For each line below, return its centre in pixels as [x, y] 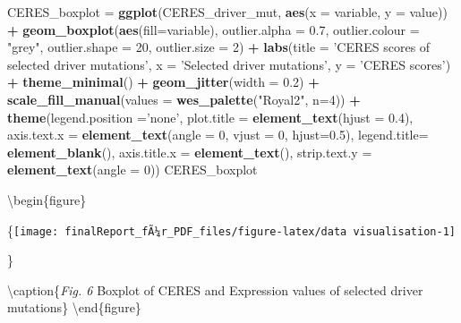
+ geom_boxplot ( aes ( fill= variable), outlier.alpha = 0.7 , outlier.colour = [213, 29]
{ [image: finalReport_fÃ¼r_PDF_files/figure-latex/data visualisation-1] [231, 229]
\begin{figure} [47, 199]
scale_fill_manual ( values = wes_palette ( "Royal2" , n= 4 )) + [184, 99]
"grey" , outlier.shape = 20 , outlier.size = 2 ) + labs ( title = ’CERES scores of [219, 47]
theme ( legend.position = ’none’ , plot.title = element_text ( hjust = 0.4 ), [210, 117]
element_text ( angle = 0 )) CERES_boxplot [132, 170]
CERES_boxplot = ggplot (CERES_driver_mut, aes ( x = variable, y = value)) [227, 12]
